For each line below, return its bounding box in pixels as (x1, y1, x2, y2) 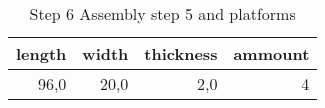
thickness (144, 42, 218, 65)
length (16, 42, 67, 65)
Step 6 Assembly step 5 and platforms (29, 2, 296, 25)
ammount (233, 42, 310, 65)
